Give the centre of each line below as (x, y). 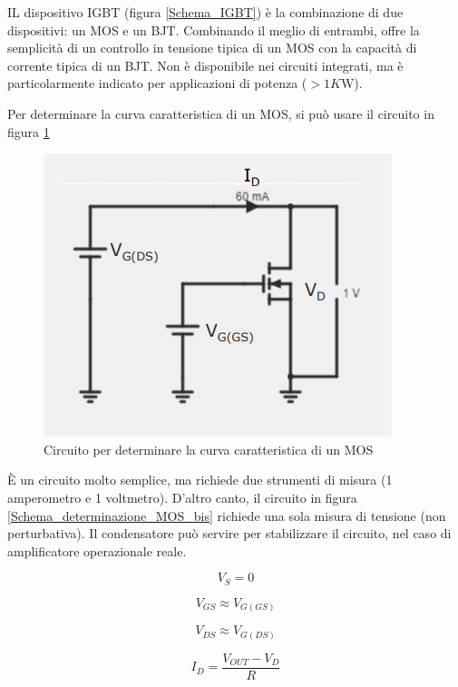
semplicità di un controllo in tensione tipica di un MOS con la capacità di (212, 48)
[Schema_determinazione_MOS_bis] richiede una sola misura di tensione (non (227, 515)
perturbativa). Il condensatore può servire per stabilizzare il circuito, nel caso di (229, 533)
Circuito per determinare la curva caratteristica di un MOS (209, 449)
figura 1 (29, 131)
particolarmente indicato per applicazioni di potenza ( (157, 83)
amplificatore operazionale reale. (97, 550)
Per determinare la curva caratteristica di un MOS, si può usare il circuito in (221, 113)
